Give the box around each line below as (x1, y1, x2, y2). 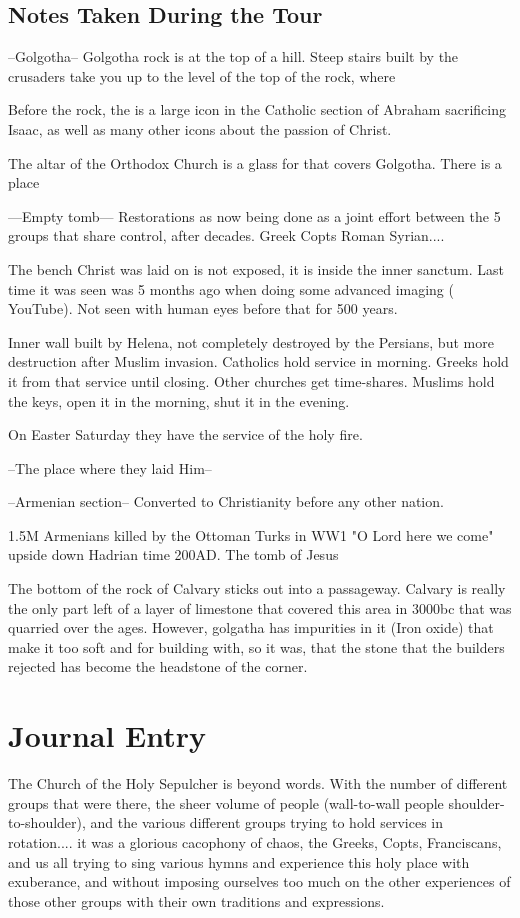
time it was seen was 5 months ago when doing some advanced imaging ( (8, 278, 454, 299)
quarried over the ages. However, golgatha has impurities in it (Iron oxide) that (8, 617, 494, 638)
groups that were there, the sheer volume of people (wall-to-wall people (8, 792, 444, 813)
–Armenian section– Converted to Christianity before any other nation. (8, 491, 444, 512)
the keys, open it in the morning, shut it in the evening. (8, 390, 350, 411)
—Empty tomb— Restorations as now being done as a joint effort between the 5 (8, 205, 501, 226)
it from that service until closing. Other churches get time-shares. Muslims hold (8, 370, 495, 391)
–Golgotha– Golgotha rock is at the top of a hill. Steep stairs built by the (8, 46, 459, 67)
